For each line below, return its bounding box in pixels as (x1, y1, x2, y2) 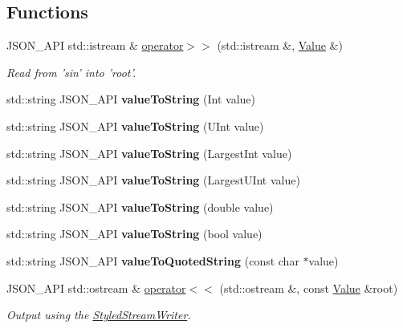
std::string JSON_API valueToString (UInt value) (6, 117, 264, 134)
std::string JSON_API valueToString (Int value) (6, 91, 255, 107)
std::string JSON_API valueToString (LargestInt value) (6, 144, 292, 161)
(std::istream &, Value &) (217, 37, 343, 54)
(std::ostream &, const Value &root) (219, 279, 398, 296)
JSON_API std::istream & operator (6, 37, 184, 54)
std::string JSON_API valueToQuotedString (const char (6, 252, 299, 269)
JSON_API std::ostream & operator (6, 279, 186, 296)
